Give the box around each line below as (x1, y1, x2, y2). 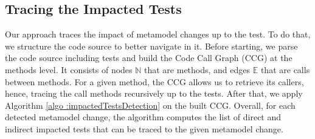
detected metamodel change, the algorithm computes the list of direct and (5, 111, 282, 123)
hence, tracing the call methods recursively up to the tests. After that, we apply (5, 87, 303, 100)
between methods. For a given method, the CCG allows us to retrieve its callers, (5, 75, 304, 88)
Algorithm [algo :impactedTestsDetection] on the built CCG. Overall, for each (5, 99, 296, 111)
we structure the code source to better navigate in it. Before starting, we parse (5, 39, 298, 52)
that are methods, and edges (144, 63, 251, 76)
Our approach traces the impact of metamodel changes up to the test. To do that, (5, 28, 311, 40)
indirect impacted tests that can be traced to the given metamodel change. (5, 122, 283, 135)
